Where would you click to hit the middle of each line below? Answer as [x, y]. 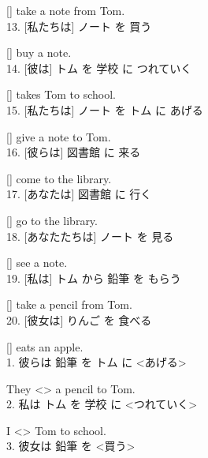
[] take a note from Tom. [66, 10]
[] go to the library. [52, 220]
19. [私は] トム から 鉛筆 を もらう [94, 278]
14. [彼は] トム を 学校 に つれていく [99, 68]
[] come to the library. [59, 178]
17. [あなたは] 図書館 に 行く [79, 194]
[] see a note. [37, 263]
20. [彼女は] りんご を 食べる [79, 319]
